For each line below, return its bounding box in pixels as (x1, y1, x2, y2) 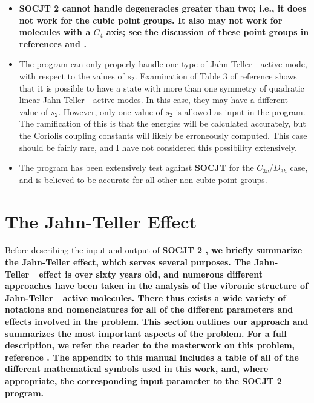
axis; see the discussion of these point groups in (106, 25, 309, 38)
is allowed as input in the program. (175, 105, 306, 118)
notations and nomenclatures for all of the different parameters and (5, 303, 293, 316)
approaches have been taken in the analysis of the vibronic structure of (5, 279, 308, 292)
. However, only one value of (58, 105, 163, 118)
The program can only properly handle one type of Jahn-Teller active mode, (19, 58, 307, 70)
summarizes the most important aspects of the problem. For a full (5, 327, 287, 339)
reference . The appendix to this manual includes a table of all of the (5, 350, 299, 363)
